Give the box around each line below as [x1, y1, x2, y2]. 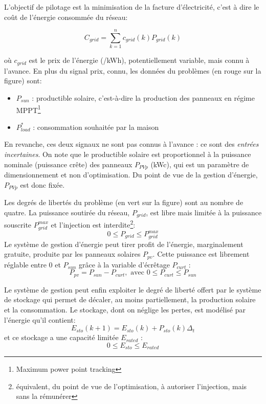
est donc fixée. [20, 179, 65, 190]
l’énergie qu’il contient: [4, 314, 76, 325]
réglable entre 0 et [4, 259, 61, 270]
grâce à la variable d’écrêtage [79, 259, 170, 270]
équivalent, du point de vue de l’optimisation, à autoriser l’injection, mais [16, 380, 247, 391]
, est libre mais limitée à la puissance [146, 207, 262, 217]
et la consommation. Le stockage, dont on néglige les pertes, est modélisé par [4, 304, 246, 315]
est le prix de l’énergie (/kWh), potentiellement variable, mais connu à [29, 55, 250, 65]
